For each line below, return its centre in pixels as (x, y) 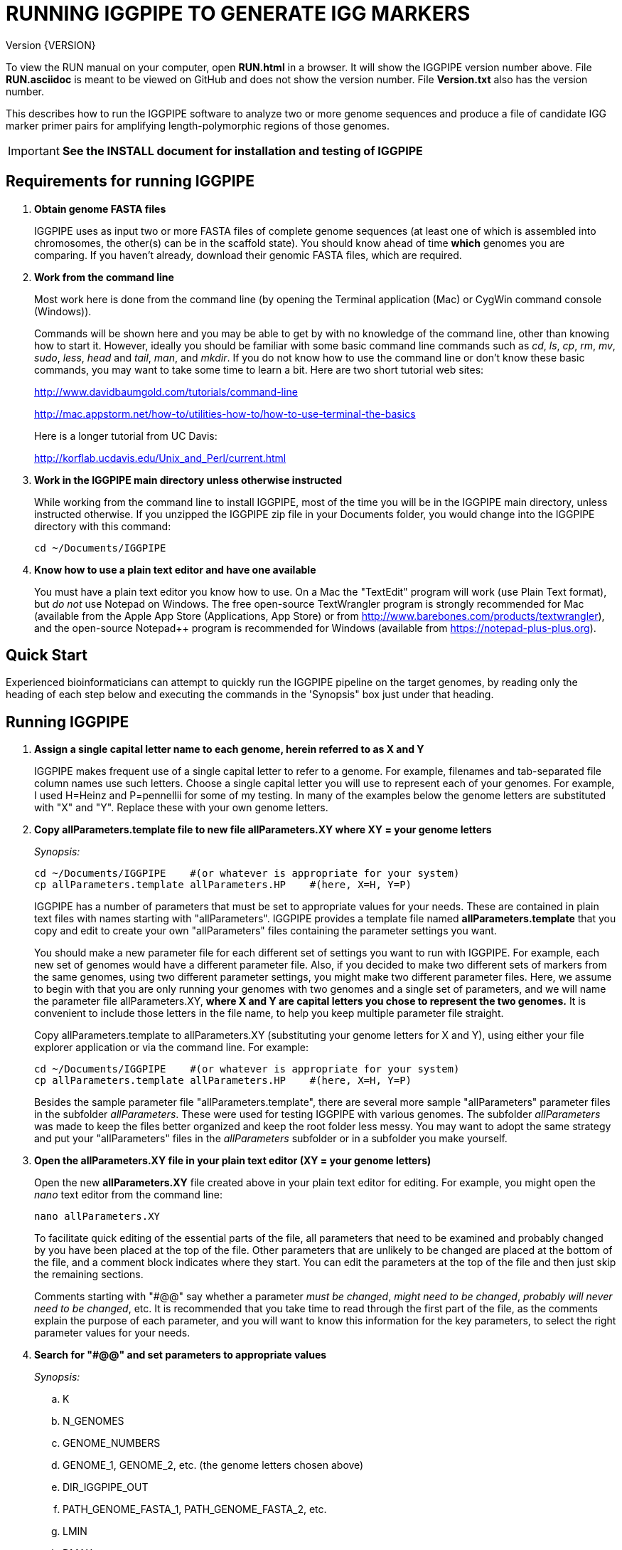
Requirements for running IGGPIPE (130, 181)
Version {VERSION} (51, 45)
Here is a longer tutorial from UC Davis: (126, 436)
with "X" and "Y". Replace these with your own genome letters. (181, 808)
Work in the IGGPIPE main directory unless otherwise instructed (188, 480)
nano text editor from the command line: (128, 1195)
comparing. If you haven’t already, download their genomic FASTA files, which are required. (248, 255)
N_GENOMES (93, 1421)
